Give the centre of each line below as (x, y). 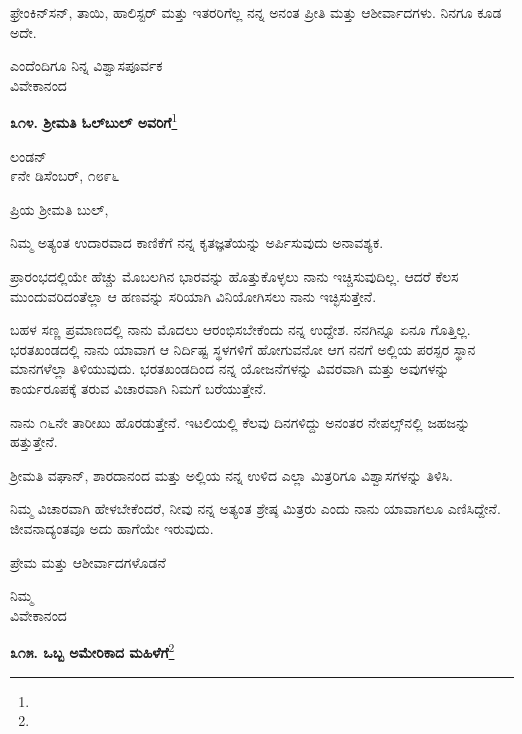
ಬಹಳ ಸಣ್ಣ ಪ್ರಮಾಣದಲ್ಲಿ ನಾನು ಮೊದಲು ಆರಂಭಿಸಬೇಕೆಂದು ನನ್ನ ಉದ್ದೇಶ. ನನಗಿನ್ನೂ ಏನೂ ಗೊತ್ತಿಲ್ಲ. (240, 329)
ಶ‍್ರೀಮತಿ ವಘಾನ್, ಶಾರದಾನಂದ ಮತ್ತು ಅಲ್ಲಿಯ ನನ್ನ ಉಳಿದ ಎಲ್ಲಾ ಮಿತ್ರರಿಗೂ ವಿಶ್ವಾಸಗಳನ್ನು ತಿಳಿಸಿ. (231, 474)
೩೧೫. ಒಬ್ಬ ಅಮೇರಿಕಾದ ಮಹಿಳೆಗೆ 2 (92, 650)
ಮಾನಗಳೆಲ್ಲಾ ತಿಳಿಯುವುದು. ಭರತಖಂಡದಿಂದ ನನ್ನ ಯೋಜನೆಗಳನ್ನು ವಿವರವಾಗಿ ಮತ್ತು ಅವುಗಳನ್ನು (230, 368)
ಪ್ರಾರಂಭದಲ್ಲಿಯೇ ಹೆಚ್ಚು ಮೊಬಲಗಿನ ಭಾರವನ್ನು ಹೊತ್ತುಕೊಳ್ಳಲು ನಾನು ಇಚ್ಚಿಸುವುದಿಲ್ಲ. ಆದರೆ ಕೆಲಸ (234, 276)
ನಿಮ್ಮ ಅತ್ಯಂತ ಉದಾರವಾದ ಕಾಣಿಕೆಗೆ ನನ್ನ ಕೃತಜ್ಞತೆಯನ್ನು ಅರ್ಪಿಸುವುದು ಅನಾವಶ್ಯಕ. (197, 242)
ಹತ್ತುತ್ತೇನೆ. (34, 441)
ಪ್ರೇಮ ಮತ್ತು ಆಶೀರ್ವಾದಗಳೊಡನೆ (88, 561)
